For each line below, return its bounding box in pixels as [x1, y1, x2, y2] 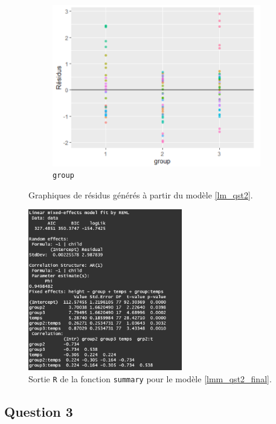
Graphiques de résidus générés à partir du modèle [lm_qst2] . [28, 188, 253, 201]
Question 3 [4, 402, 73, 421]
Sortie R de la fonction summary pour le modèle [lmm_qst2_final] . [28, 373, 272, 385]
